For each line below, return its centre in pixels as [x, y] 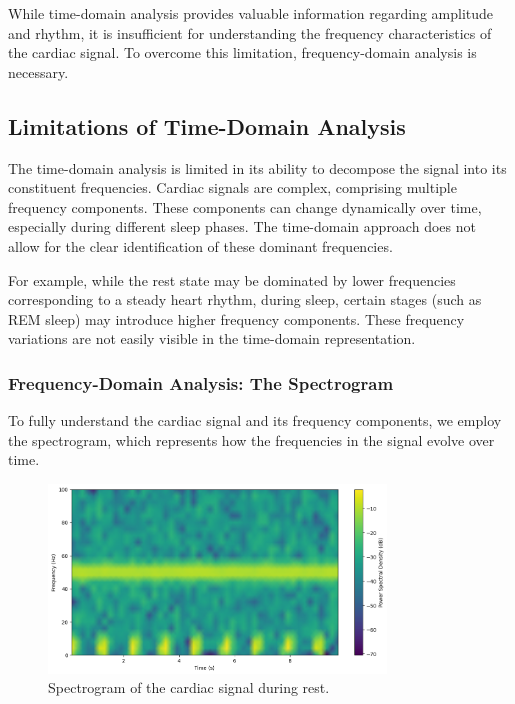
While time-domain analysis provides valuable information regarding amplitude [250, 13]
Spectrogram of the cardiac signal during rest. [189, 687]
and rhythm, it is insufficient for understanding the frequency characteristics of [250, 32]
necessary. [38, 71]
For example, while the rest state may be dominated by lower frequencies [232, 279]
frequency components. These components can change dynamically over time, [245, 206]
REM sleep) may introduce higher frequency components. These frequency [236, 318]
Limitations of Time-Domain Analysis [207, 125]
